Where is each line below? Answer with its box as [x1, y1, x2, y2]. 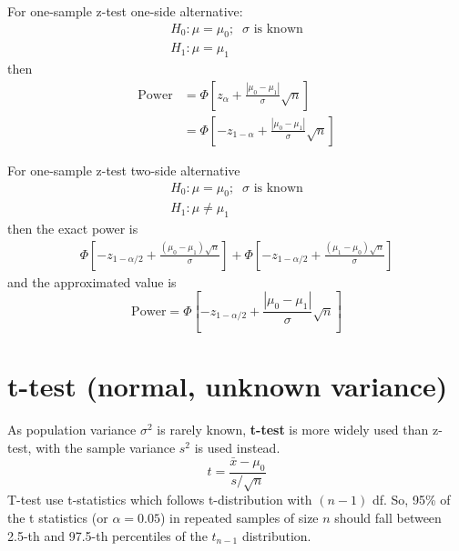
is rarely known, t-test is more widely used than [157, 420, 429, 439]
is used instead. [194, 437, 280, 456]
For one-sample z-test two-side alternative [7, 160, 240, 179]
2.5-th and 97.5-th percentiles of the [7, 526, 208, 545]
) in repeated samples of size [159, 507, 319, 526]
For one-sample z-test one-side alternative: [7, 2, 243, 20]
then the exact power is [7, 219, 138, 238]
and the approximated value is [7, 272, 177, 291]
